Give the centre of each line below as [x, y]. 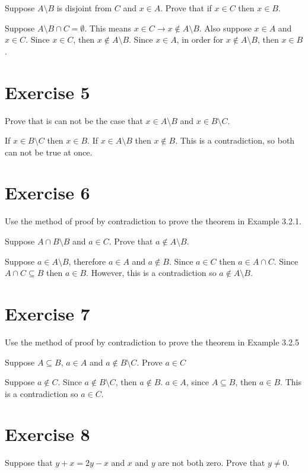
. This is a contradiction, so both [235, 140]
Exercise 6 [47, 193]
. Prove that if [186, 8]
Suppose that [29, 463]
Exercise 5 [47, 92]
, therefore [87, 261]
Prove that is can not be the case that [74, 120]
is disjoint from [84, 8]
